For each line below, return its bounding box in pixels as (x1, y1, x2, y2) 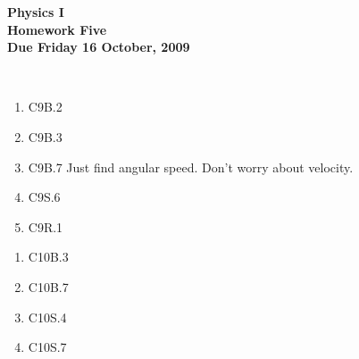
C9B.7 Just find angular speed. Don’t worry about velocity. (28, 157, 354, 176)
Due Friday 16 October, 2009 (7, 38, 190, 56)
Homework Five (7, 20, 107, 38)
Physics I (7, 3, 64, 21)
